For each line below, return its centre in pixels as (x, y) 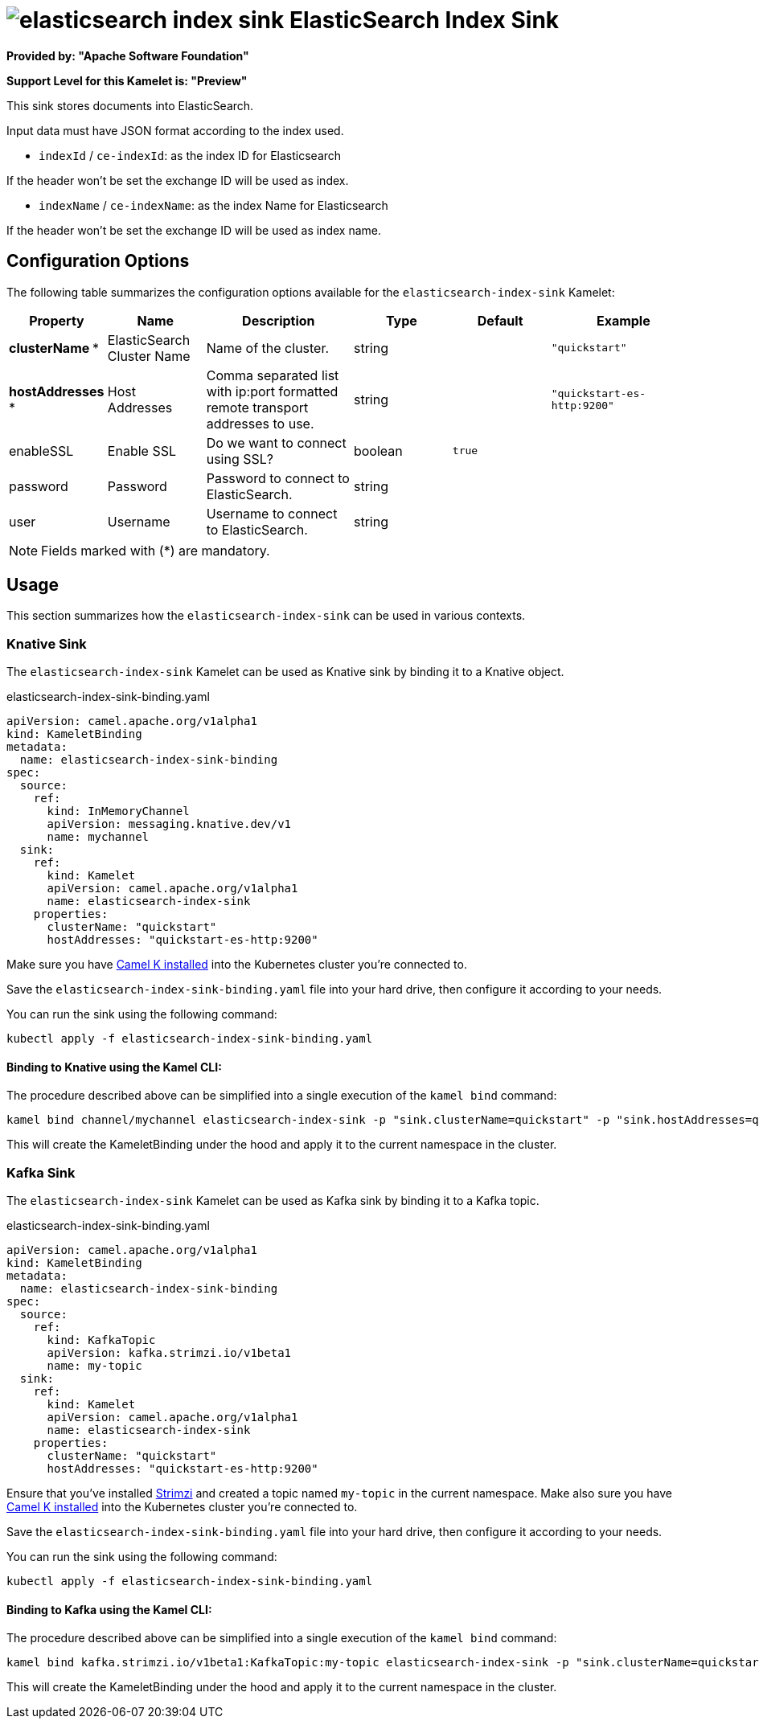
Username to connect (272, 513)
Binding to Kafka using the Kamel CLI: (109, 1609)
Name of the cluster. (268, 348)
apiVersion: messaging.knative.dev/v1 (169, 824)
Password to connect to (278, 478)
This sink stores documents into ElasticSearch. (130, 105)
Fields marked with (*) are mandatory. (156, 550)
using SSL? (240, 459)
